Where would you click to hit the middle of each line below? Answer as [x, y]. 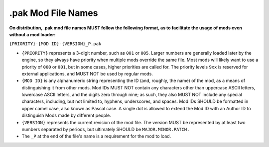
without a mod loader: [32, 34]
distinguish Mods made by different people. [67, 115]
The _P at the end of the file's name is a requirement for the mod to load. [96, 136]
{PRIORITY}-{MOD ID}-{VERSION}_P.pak [55, 44]
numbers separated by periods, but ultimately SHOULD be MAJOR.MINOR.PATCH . [106, 130]
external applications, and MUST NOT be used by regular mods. [87, 73]
